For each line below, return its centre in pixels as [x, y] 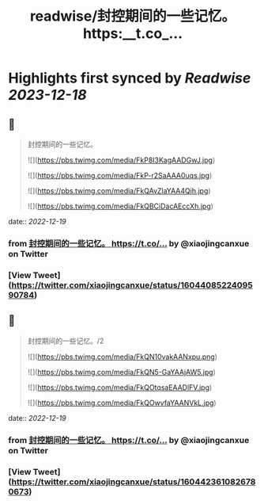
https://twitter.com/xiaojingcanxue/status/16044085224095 [132, 284]
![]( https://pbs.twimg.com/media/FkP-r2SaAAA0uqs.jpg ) [120, 176]
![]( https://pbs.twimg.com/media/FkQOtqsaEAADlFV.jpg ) [120, 387]
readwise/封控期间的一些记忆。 [133, 16]
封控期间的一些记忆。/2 [66, 341]
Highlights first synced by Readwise [130, 78]
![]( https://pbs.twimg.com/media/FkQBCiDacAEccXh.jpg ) [120, 206]
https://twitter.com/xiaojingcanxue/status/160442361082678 [134, 482]
